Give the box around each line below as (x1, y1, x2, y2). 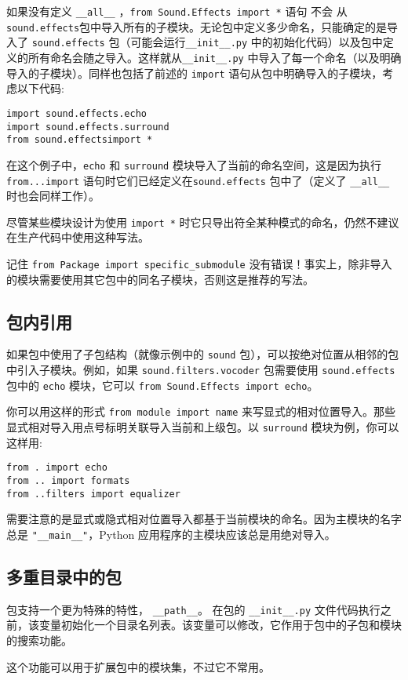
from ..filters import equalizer (6, 488, 180, 500)
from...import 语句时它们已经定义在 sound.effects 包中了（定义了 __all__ (6, 172, 390, 188)
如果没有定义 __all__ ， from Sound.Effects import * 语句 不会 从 (6, 3, 348, 19)
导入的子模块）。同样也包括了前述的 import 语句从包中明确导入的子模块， (6, 64, 383, 81)
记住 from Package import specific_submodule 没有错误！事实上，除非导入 (6, 256, 392, 271)
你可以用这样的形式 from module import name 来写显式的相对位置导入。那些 (6, 403, 395, 420)
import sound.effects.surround (6, 121, 169, 133)
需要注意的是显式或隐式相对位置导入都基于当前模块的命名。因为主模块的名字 (6, 511, 402, 527)
